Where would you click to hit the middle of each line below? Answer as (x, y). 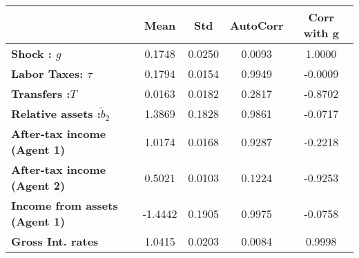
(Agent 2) (38, 185)
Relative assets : (56, 113)
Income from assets (65, 205)
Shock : (31, 53)
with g (321, 33)
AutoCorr (257, 25)
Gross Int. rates (55, 241)
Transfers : (41, 93)
